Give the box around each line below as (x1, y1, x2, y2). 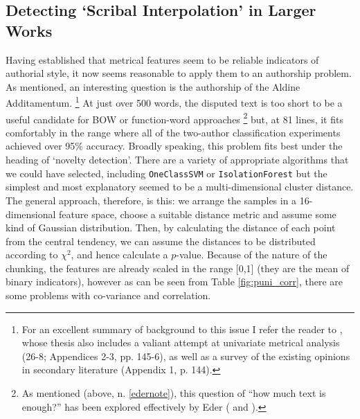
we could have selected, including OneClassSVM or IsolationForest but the (6, 166, 327, 180)
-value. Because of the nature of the (176, 247, 327, 262)
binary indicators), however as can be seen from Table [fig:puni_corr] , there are (6, 274, 343, 289)
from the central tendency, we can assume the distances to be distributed (6, 233, 316, 248)
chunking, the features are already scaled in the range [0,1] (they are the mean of (6, 260, 350, 275)
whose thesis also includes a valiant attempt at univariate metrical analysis (21, 335, 340, 350)
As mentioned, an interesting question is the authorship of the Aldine (6, 79, 300, 93)
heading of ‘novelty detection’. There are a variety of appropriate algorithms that (6, 152, 349, 167)
